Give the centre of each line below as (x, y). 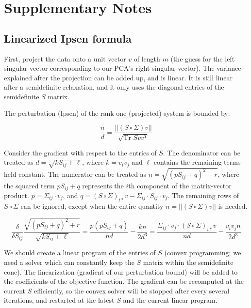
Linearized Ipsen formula (68, 38)
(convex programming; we (203, 253)
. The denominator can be (201, 152)
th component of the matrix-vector (180, 185)
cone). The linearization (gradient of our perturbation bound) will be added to (121, 271)
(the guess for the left (203, 58)
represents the (103, 185)
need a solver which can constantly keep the (69, 262)
